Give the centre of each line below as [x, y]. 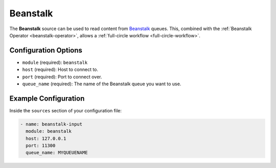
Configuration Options [46, 50]
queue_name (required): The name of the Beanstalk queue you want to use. [102, 84]
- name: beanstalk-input [51, 124]
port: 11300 [41, 146]
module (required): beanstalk [55, 62]
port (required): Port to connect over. [62, 77]
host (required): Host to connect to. [60, 69]
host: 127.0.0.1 [46, 138]
